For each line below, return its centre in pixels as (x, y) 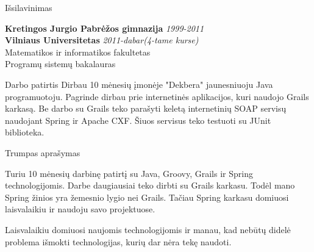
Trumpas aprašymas (43, 152)
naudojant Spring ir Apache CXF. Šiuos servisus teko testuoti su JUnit (138, 120)
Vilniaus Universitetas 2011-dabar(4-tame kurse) (102, 40)
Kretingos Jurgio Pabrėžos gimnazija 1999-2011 (105, 28)
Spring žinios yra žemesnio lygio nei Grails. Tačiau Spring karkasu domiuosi (147, 197)
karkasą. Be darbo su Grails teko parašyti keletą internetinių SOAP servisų (146, 108)
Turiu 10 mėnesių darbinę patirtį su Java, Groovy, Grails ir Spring (129, 173)
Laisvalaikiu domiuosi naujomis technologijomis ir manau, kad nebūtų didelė (148, 229)
